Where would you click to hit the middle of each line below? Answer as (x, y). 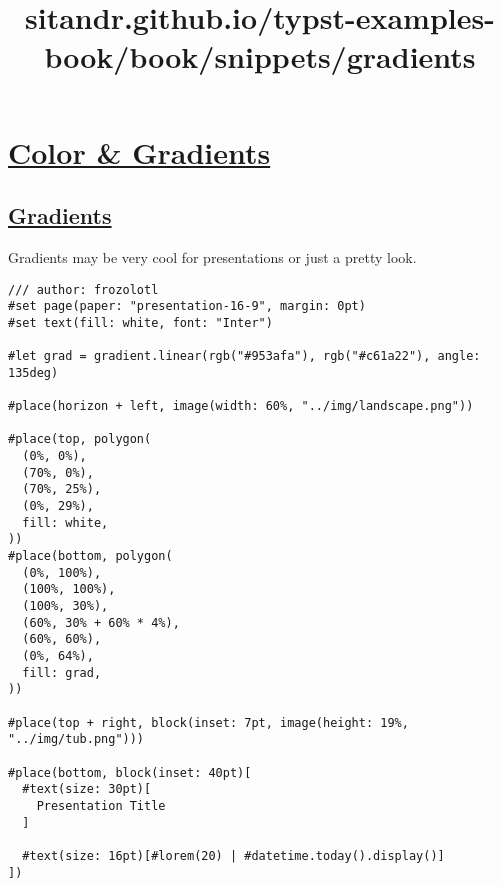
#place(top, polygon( (80, 439)
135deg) (33, 372)
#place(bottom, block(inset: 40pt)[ (130, 772)
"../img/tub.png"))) (76, 739)
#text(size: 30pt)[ (87, 789)
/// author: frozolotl (83, 289)
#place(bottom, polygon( (90, 556)
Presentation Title (101, 805)
